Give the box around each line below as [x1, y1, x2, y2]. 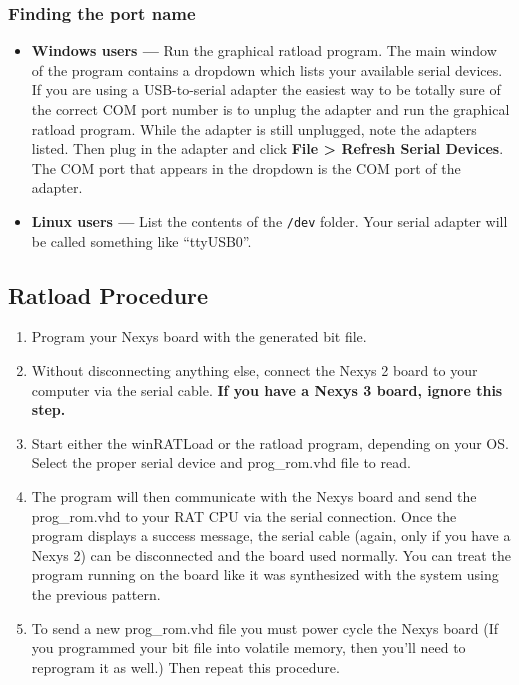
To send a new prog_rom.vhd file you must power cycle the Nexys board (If [31, 617, 499, 638]
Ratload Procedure [8, 279, 209, 310]
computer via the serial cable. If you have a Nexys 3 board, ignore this [31, 379, 503, 400]
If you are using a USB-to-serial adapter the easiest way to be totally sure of [31, 79, 501, 100]
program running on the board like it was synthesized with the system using [31, 564, 499, 585]
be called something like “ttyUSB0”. [31, 230, 252, 251]
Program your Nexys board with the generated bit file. [31, 326, 367, 347]
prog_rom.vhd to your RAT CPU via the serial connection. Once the [31, 505, 457, 526]
